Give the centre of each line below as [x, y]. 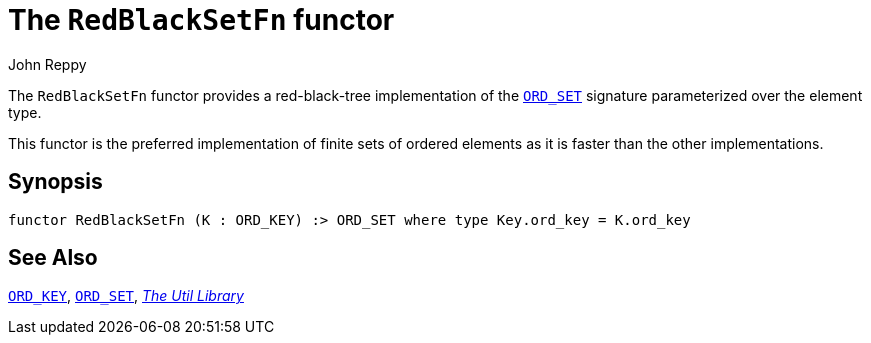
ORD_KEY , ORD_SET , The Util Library [126, 296]
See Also [53, 258]
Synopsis [55, 182]
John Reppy [47, 64]
